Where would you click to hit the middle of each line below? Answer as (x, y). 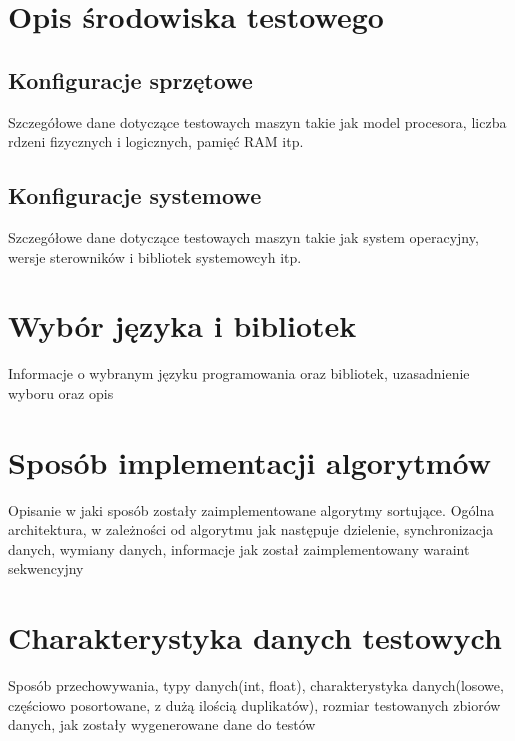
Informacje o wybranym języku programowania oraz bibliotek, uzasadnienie (239, 373)
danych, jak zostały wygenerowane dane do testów (162, 724)
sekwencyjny (46, 568)
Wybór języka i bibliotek (182, 325)
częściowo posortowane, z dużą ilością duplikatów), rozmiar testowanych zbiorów (254, 704)
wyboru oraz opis (61, 392)
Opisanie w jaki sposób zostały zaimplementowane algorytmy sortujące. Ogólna (251, 509)
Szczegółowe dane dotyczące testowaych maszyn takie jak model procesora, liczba (257, 121)
